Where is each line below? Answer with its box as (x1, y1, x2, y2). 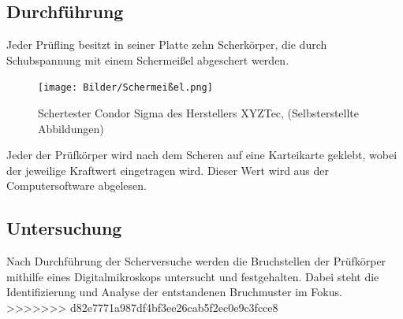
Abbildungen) (38, 120, 104, 136)
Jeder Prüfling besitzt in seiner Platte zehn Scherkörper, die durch (6, 36, 327, 53)
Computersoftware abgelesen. (6, 177, 147, 194)
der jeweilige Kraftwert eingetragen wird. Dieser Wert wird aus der (6, 161, 330, 178)
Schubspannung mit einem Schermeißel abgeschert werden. (6, 51, 289, 68)
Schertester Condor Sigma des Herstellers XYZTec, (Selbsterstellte (38, 105, 360, 121)
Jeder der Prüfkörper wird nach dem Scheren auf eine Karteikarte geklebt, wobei (6, 147, 397, 163)
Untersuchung (6, 216, 122, 240)
